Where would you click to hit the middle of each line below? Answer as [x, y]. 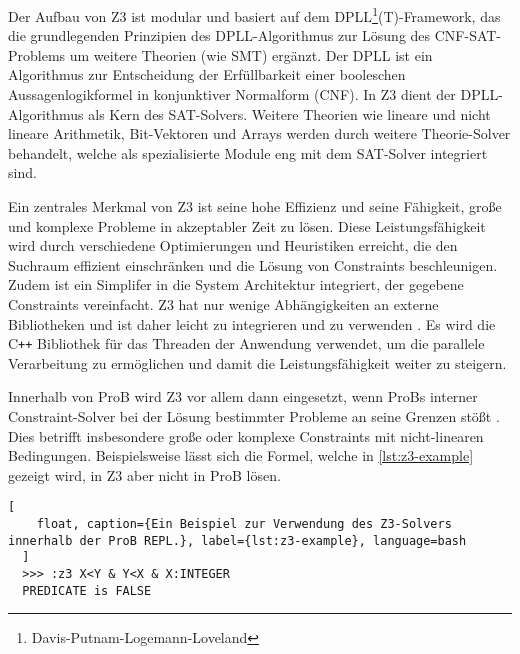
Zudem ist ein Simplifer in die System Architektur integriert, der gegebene [236, 284]
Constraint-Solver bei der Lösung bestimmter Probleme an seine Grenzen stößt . [254, 416]
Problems [37, 54]
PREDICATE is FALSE [87, 590]
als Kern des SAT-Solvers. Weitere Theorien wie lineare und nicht [289, 113]
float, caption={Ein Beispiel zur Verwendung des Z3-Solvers [244, 524]
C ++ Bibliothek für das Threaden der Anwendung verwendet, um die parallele [246, 343]
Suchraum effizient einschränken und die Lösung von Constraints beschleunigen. [253, 264]
